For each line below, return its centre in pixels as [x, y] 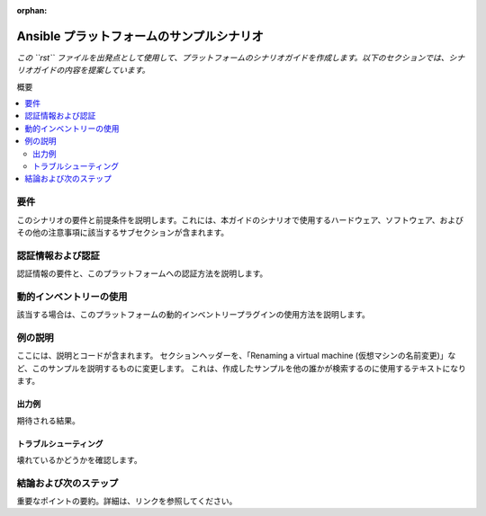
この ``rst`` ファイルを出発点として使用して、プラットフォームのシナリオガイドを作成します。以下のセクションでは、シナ [241, 58]
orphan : [32, 10]
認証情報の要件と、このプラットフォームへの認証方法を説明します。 [142, 273]
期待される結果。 [48, 420]
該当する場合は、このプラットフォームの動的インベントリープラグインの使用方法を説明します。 [193, 315]
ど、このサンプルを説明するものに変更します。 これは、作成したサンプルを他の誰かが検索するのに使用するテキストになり [242, 368]
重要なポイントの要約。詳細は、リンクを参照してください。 [127, 501]
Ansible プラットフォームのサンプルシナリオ [140, 36]
